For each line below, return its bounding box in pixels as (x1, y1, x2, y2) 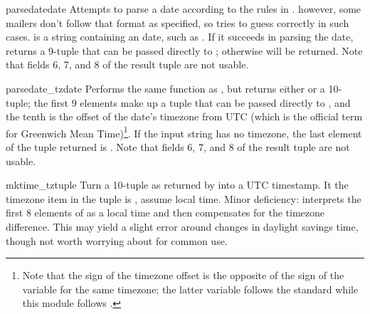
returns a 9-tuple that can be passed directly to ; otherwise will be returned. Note (6, 43, 363, 58)
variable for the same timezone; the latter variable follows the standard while (22, 281, 359, 296)
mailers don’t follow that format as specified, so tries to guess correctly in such (6, 15, 349, 30)
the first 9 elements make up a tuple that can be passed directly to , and (33, 95, 351, 110)
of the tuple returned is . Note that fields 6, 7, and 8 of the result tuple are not (6, 140, 350, 154)
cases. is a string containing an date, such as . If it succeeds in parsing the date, (6, 29, 354, 44)
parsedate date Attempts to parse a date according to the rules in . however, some (6, 1, 361, 16)
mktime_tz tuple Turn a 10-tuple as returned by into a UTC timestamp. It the (6, 177, 349, 192)
